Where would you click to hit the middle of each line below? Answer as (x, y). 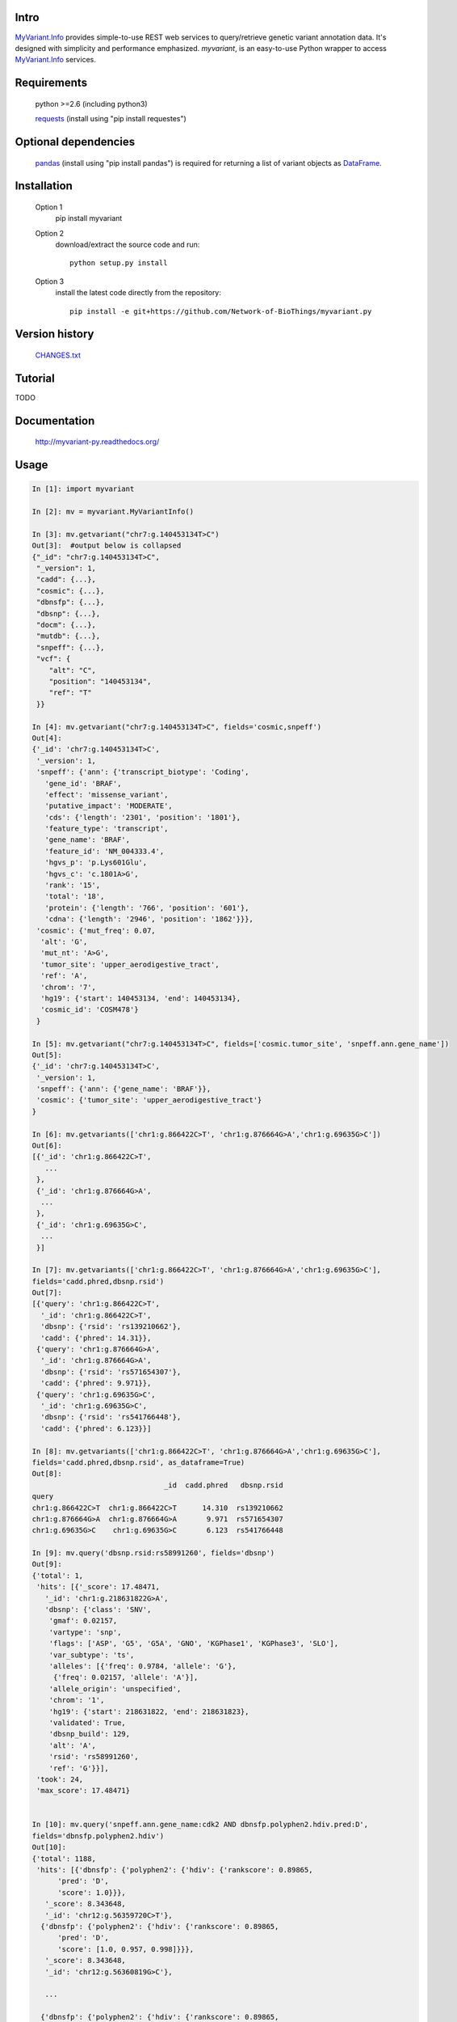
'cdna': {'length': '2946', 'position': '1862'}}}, (149, 919)
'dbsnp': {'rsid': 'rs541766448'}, (111, 1417)
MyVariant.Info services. (55, 60)
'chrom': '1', (77, 1700)
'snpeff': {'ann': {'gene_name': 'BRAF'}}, (124, 1089)
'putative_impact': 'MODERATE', (109, 806)
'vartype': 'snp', (85, 1632)
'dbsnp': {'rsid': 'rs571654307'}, (111, 1372)
